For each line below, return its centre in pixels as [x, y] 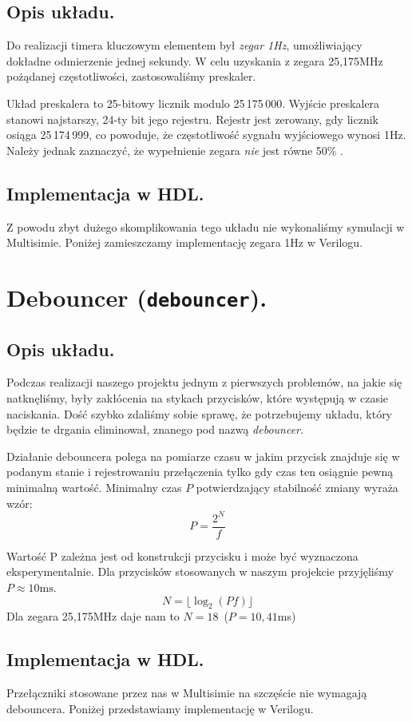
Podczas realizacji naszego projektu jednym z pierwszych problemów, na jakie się [204, 382]
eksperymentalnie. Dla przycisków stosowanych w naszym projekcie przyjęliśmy [200, 571]
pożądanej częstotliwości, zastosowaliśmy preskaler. [131, 76]
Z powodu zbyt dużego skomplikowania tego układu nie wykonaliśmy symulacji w [206, 226]
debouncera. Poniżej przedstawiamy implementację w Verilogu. [160, 708]
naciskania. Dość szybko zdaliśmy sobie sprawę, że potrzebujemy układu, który [200, 413]
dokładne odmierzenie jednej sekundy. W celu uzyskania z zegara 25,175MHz [195, 60]
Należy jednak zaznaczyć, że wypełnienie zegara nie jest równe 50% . [175, 150]
